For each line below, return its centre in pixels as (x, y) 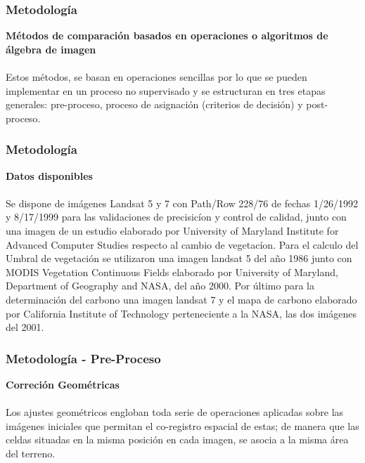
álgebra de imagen (51, 49)
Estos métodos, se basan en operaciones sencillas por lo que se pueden (156, 77)
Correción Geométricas (63, 384)
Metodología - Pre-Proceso (83, 358)
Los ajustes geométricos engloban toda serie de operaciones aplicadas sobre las (175, 412)
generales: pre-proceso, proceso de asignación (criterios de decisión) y (154, 104)
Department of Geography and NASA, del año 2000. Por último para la (160, 286)
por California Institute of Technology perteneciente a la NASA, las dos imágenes (181, 313)
